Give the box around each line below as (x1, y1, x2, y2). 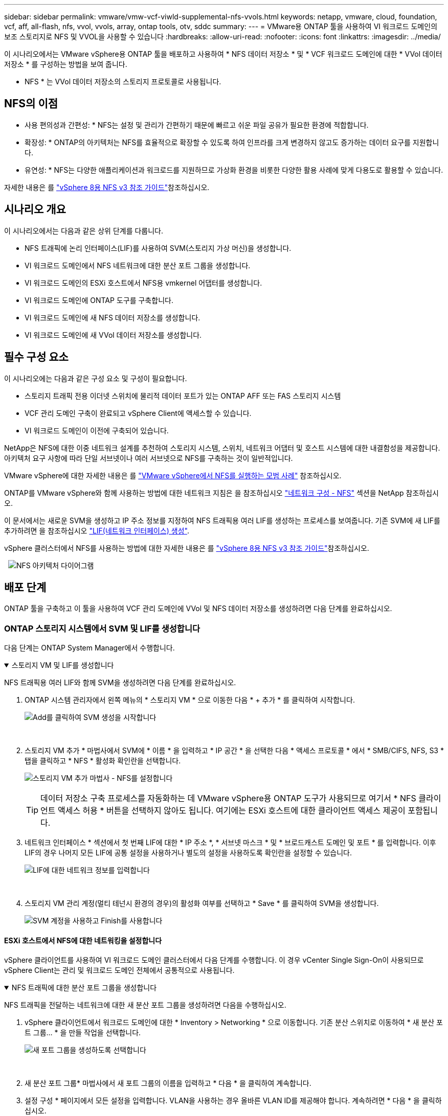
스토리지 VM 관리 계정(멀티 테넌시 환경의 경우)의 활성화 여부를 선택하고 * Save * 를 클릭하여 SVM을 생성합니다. (25, 899, 379, 908)
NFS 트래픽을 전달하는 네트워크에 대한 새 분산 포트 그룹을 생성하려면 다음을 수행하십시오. (4, 1001, 286, 1010)
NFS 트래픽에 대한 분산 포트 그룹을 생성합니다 (11, 983, 157, 992)
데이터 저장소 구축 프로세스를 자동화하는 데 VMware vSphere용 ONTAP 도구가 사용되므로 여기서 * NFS (40, 793, 416, 804)
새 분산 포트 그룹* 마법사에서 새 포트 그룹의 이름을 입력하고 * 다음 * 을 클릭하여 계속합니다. (25, 1079, 311, 1088)
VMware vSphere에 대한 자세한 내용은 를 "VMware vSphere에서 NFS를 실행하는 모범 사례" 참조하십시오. (4, 471, 342, 480)
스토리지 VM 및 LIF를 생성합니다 (11, 661, 114, 670)
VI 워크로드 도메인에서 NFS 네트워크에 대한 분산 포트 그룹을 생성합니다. (25, 261, 251, 270)
